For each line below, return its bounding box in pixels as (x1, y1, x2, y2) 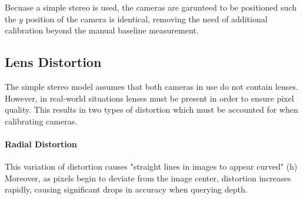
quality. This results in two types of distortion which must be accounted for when (5, 103, 298, 116)
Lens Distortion (5, 53, 102, 71)
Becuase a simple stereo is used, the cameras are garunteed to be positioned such (5, 1, 297, 13)
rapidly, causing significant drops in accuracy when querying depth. (5, 183, 248, 195)
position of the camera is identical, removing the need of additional (25, 12, 268, 25)
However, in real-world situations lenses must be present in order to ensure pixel (5, 92, 294, 104)
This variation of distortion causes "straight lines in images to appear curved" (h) (5, 160, 298, 173)
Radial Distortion (5, 137, 77, 150)
